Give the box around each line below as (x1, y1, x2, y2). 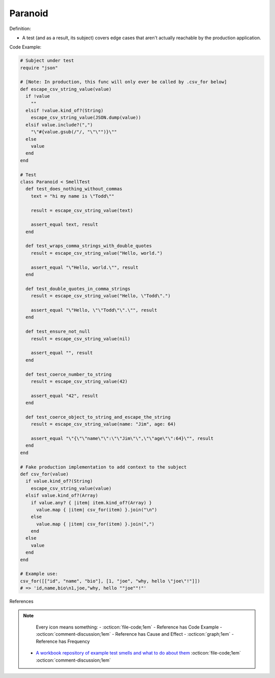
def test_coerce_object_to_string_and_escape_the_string (25, 414, 171, 420)
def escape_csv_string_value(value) (20, 86, 112, 92)
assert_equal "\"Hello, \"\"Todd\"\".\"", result (31, 307, 157, 313)
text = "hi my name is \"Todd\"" (31, 193, 115, 199)
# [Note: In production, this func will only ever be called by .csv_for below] (20, 79, 227, 85)
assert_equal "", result (31, 350, 93, 356)
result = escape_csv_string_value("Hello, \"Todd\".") (31, 293, 171, 299)
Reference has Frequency (36, 638, 90, 644)
